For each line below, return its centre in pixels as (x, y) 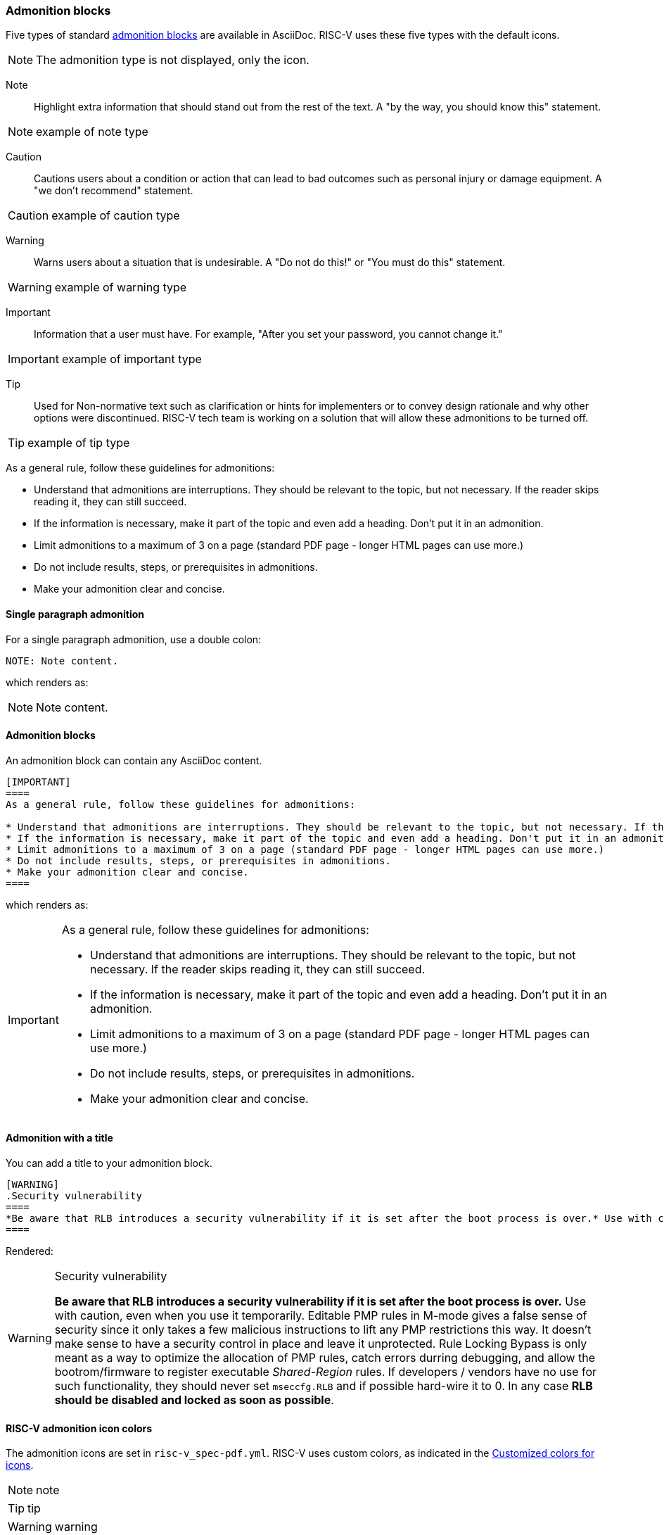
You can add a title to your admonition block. (109, 1163)
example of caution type (116, 216)
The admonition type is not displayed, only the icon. (173, 60)
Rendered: (30, 1251)
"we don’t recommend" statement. (114, 191)
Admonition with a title (59, 1138)
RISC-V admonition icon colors (79, 1428)
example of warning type (121, 288)
